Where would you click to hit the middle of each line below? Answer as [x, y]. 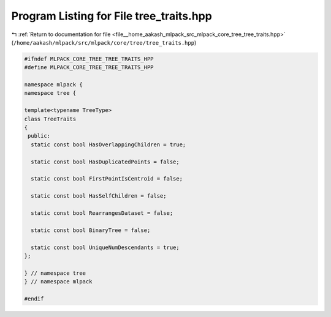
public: [39, 136]
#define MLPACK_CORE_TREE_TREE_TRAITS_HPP [89, 68]
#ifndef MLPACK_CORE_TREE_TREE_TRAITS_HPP [89, 59]
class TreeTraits [50, 119]
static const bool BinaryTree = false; [91, 230]
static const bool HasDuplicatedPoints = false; [105, 162]
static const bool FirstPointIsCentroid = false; [107, 179]
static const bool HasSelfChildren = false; [99, 196]
